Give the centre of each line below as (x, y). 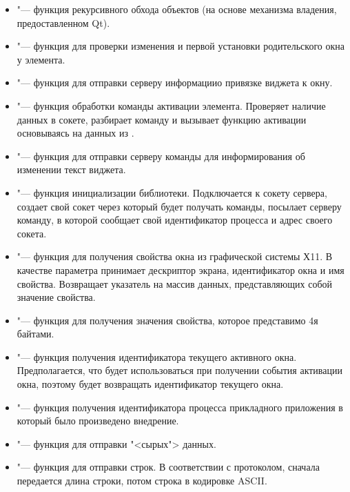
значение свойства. (56, 297)
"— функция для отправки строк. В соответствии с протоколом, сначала (168, 467)
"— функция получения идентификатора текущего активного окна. (157, 356)
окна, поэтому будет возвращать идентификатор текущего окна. (150, 384)
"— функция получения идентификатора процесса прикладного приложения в (180, 407)
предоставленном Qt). (63, 22)
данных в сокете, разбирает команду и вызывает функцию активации (162, 119)
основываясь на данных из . (75, 133)
